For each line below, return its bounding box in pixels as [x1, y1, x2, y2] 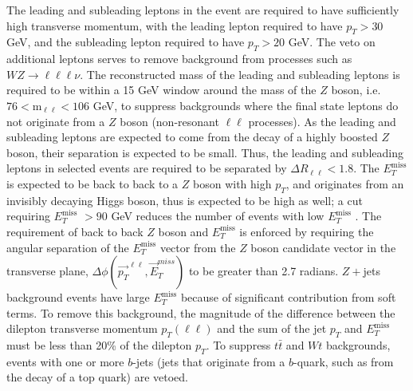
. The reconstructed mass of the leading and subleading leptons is [80, 65, 400, 82]
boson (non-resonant [120, 113, 219, 129]
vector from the [159, 239, 236, 255]
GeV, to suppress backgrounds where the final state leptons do [92, 97, 399, 113]
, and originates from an [285, 175, 404, 192]
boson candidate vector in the [250, 239, 396, 255]
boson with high [192, 175, 272, 192]
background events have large [6, 289, 150, 306]
